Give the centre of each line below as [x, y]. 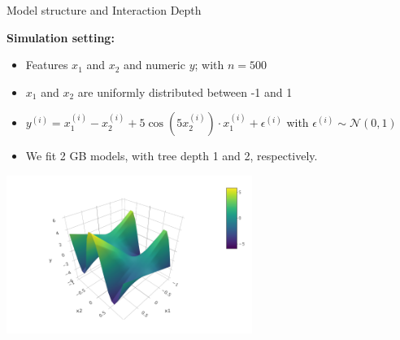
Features [47, 65]
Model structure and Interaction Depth [104, 10]
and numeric [154, 65]
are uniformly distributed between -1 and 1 [185, 92]
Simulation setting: [61, 37]
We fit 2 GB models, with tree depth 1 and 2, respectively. [172, 156]
